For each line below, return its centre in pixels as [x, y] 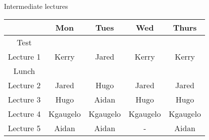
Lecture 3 [25, 99]
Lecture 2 [25, 85]
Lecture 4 [25, 113]
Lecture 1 [25, 56]
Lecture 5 [25, 128]
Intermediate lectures [36, 6]
